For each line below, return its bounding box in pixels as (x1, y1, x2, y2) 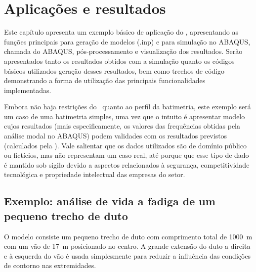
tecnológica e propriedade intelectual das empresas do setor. (4, 169, 185, 180)
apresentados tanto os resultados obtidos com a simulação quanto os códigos (4, 55, 235, 66)
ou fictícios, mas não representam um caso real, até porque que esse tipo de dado (4, 150, 249, 160)
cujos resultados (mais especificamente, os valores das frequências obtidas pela (4, 121, 241, 131)
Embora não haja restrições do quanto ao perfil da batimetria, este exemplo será (4, 101, 251, 112)
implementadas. (4, 85, 51, 95)
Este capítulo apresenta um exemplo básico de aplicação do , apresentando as (4, 27, 238, 37)
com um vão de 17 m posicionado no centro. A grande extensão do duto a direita (4, 241, 251, 251)
